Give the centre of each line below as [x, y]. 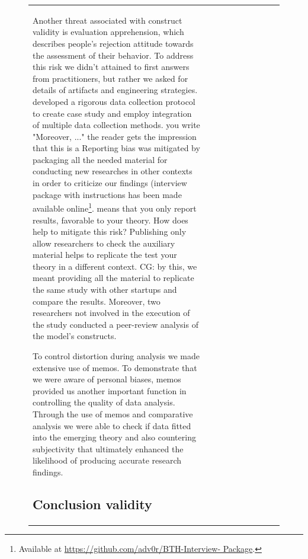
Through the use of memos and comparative [113, 414]
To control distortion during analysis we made [116, 356]
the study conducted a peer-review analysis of [115, 324]
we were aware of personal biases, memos [107, 379]
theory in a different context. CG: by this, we [115, 266]
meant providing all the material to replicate [113, 278]
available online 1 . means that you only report [115, 207]
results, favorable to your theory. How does [110, 220]
